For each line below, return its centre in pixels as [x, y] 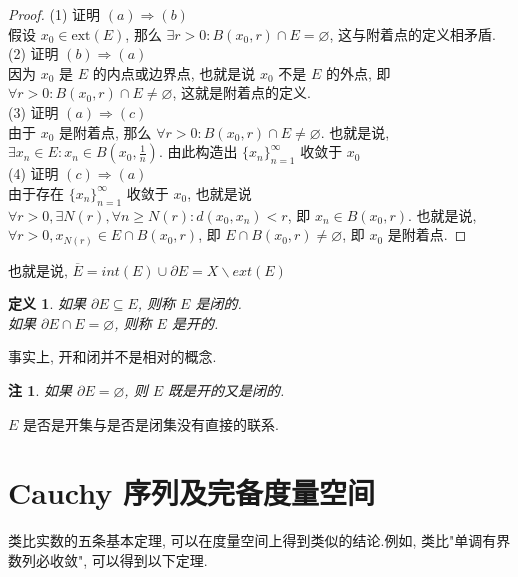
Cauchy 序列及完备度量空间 [191, 492]
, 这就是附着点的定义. [241, 92]
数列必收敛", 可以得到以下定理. [108, 559]
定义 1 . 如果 [47, 303]
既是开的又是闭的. [226, 390]
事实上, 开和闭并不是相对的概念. [112, 356]
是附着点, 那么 [105, 131]
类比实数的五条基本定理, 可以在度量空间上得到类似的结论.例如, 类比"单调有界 [259, 540]
